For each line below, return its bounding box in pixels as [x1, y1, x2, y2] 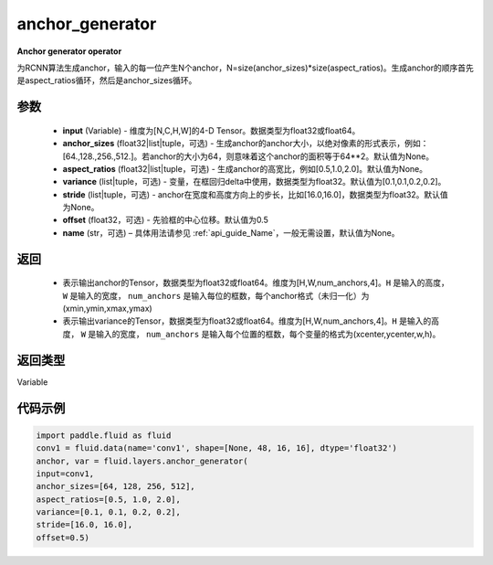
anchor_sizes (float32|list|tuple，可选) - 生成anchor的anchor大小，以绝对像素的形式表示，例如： [62, 138, 429, 149]
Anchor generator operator [16, 46, 122, 57]
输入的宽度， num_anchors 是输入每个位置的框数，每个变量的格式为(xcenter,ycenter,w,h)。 [96, 328, 441, 339]
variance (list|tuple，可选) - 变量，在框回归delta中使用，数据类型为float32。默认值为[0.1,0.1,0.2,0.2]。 [62, 176, 446, 187]
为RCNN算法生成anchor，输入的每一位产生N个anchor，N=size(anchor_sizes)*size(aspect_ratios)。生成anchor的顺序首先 [16, 62, 474, 73]
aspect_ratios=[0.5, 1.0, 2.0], [36, 494, 182, 505]
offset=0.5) [36, 532, 90, 543]
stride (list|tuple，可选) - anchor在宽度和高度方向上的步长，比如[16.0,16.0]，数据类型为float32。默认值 [62, 188, 449, 200]
